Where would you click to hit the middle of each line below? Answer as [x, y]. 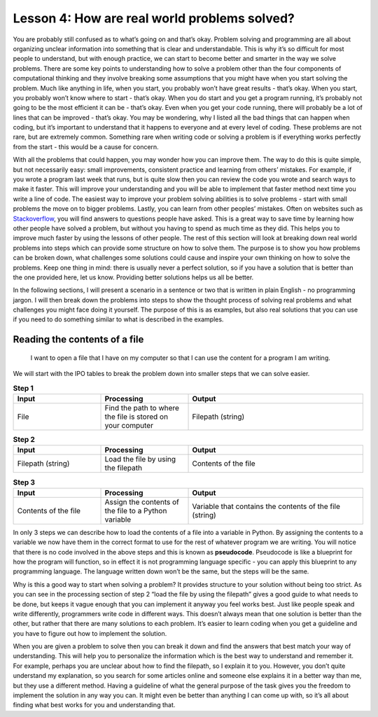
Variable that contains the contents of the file [266, 506]
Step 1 [23, 388]
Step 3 [24, 482]
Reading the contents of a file [78, 340]
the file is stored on [136, 417]
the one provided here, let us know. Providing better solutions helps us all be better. [133, 277]
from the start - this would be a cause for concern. [86, 146]
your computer [129, 426]
